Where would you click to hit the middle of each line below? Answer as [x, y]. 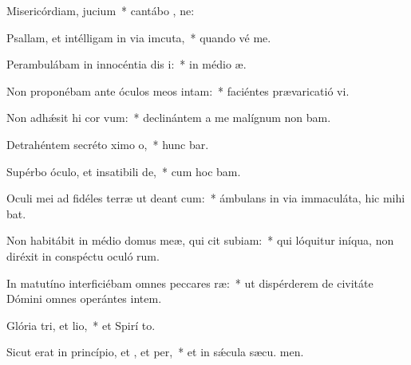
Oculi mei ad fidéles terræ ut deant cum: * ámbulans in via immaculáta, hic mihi [206, 198]
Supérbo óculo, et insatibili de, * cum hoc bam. [124, 171]
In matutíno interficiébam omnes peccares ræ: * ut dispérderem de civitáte [190, 283]
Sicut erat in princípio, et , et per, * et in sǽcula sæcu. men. [155, 352]
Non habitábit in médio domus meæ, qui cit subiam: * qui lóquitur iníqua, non [200, 240]
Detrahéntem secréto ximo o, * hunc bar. [108, 144]
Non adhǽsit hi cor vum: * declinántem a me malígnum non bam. [169, 118]
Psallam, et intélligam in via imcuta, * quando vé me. [139, 37]
